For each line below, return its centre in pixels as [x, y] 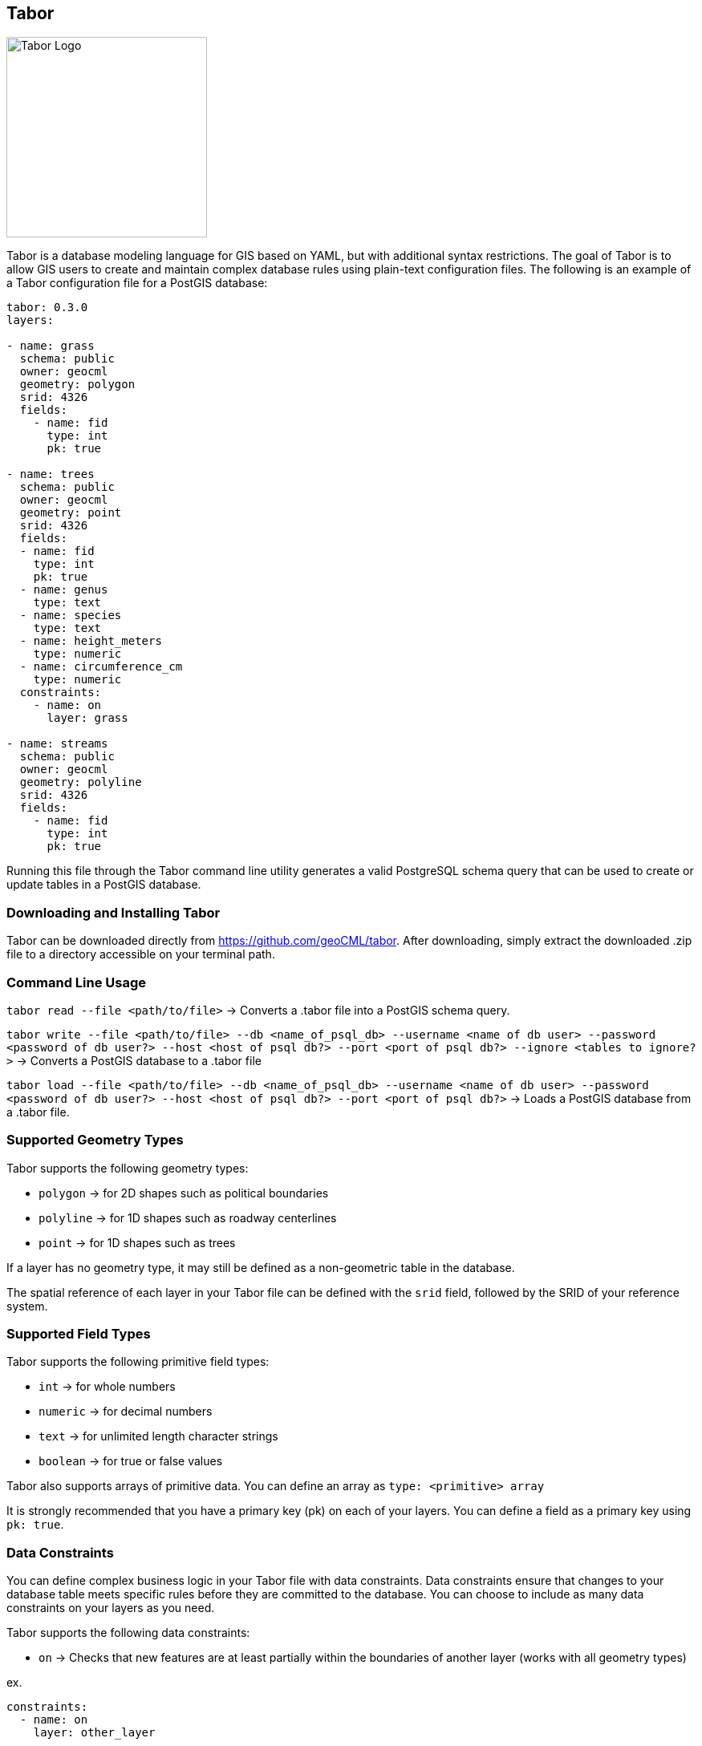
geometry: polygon [77, 385]
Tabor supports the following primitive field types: [138, 1362]
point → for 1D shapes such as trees [137, 1242]
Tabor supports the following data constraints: [128, 1633]
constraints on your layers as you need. [111, 1608]
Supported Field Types [79, 1334]
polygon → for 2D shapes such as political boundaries [184, 1193]
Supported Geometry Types [95, 1140]
